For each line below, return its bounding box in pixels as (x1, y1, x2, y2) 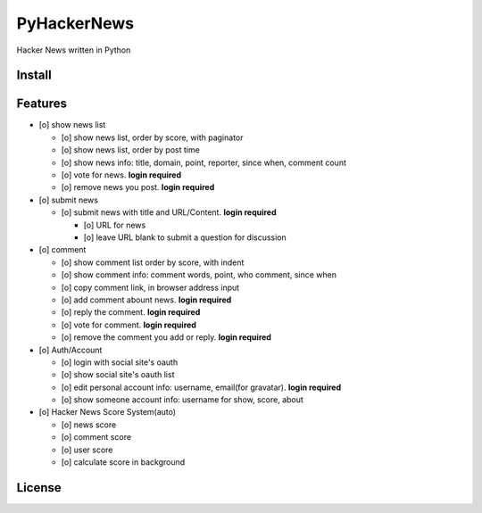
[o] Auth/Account (38, 344, 103, 355)
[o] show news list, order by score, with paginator (61, 132, 244, 143)
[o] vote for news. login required (61, 170, 182, 180)
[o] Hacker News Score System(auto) (38, 407, 177, 418)
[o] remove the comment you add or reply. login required (61, 332, 272, 343)
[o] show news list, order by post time (61, 145, 200, 155)
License (16, 480, 62, 495)
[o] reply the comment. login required (61, 307, 201, 318)
